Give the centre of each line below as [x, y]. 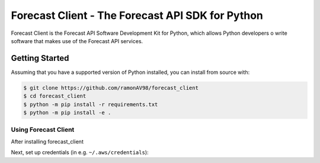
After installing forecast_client [47, 141]
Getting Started [40, 58]
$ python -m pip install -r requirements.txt [91, 104]
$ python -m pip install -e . [67, 113]
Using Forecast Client [43, 130]
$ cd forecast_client [55, 96]
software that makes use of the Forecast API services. [77, 41]
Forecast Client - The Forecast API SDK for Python [137, 15]
